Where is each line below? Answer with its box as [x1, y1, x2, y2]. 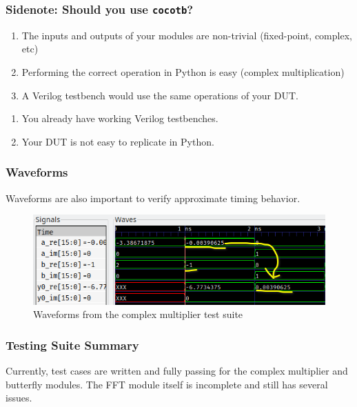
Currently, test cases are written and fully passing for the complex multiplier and [6, 363, 348, 377]
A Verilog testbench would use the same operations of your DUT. [21, 88, 298, 102]
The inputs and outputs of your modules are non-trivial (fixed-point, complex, [21, 28, 352, 42]
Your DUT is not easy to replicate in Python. [21, 134, 214, 148]
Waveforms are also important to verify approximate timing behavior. [6, 190, 300, 205]
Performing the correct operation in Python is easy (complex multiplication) [21, 64, 345, 79]
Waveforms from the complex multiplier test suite [33, 307, 243, 321]
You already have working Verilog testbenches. [21, 111, 218, 126]
